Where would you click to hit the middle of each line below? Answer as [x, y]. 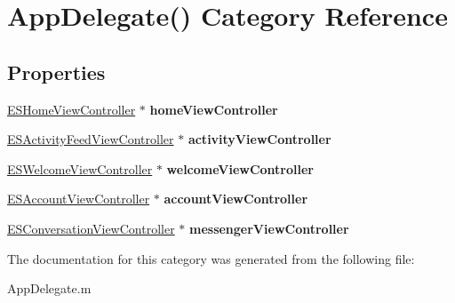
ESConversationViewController [91, 228]
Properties [56, 72]
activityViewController [259, 139]
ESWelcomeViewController [80, 168]
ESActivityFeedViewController [91, 139]
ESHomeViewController [72, 109]
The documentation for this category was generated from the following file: [211, 258]
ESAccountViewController [79, 199]
